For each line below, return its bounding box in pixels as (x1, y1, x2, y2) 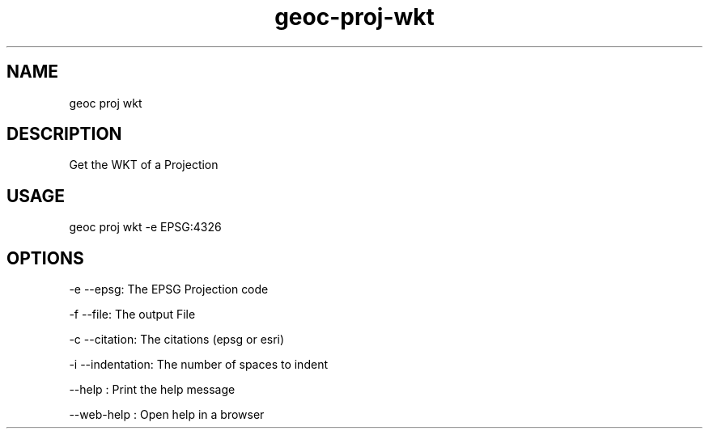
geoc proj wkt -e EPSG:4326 (69, 220, 222, 234)
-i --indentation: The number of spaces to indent (69, 357, 328, 372)
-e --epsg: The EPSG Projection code (69, 282, 269, 297)
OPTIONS (6, 247, 84, 268)
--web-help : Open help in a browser (69, 408, 265, 422)
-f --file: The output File (69, 307, 196, 322)
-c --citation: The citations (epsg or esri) (69, 332, 285, 347)
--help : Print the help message (69, 382, 236, 397)
